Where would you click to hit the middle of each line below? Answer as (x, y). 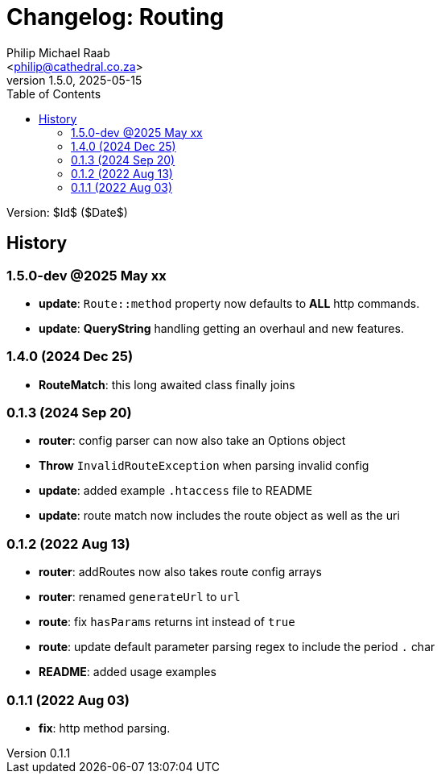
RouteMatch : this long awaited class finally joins (167, 384)
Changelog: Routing (115, 17)
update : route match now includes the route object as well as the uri (219, 516)
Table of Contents (54, 93)
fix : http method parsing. (105, 728)
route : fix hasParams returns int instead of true (167, 622)
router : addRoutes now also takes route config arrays (180, 572)
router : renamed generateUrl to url (140, 597)
